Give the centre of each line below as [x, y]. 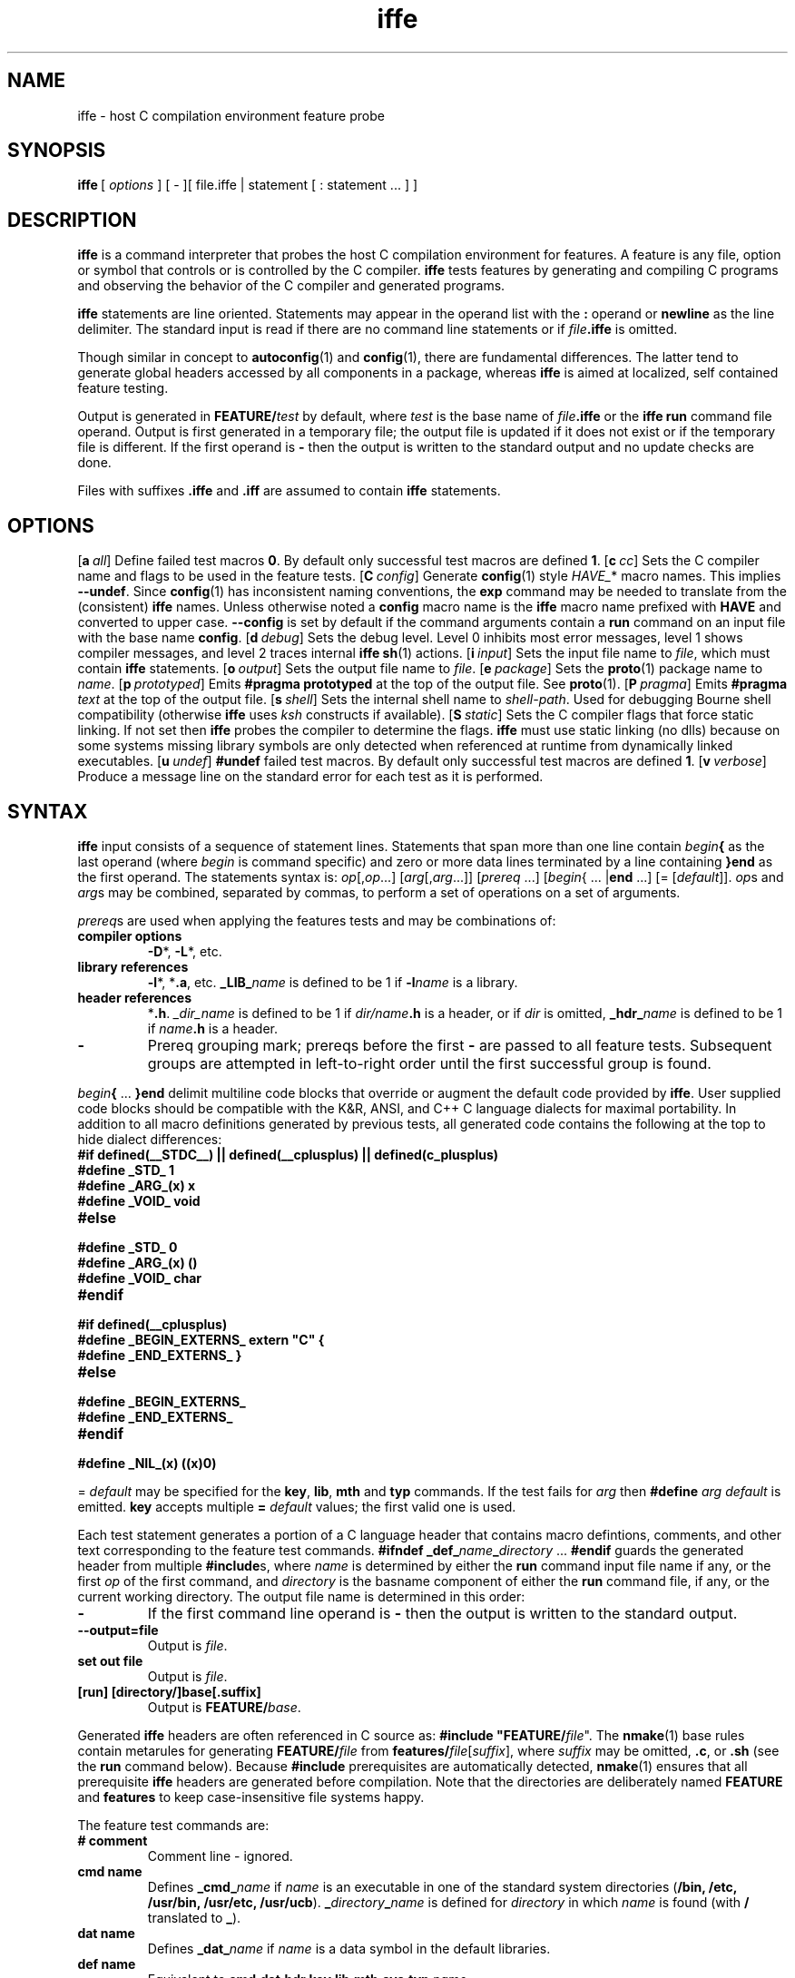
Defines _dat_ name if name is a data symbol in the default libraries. [349, 1948]
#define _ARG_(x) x [137, 1185]
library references [133, 966]
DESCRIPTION [72, 220]
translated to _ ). [194, 1917]
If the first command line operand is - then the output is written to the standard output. [442, 1613]
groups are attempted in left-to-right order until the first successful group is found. [429, 1063]
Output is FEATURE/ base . [224, 1707]
